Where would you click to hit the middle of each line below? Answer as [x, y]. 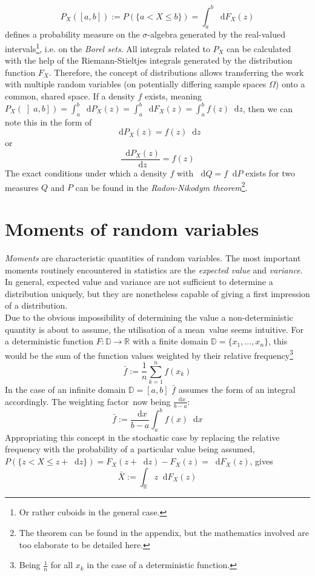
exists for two [270, 173]
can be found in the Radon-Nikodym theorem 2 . [161, 186]
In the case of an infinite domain [65, 390]
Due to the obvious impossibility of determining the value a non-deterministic [149, 317]
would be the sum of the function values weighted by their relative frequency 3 [149, 354]
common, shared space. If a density [70, 95]
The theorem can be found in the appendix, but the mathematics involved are [164, 533]
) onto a [290, 84]
